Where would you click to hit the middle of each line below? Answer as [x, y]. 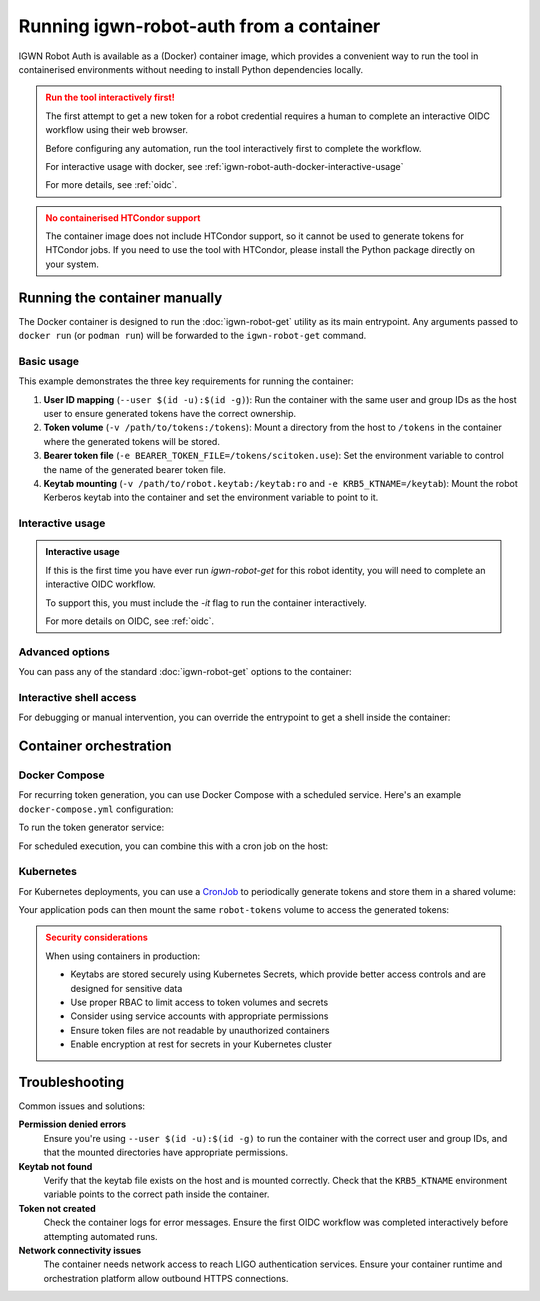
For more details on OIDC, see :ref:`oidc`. [130, 621]
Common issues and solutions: [81, 1106]
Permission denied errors [72, 1124]
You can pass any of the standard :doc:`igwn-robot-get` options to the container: [185, 672]
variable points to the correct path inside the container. [156, 1194]
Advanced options [64, 652]
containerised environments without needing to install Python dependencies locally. [191, 69]
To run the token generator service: [91, 827]
